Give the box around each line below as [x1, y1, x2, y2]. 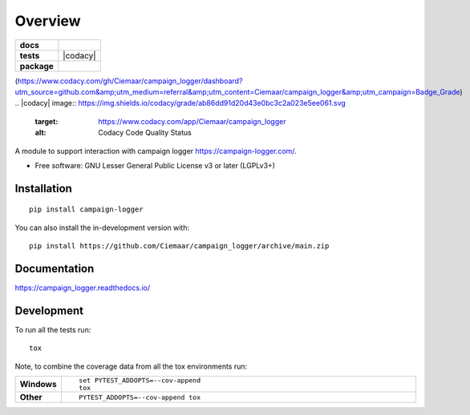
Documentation [14, 261, 95, 276]
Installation [14, 181, 72, 195]
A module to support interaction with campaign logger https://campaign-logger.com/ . [14, 146, 297, 155]
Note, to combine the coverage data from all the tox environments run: [14, 361, 248, 371]
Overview [14, 12, 81, 30]
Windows [19, 379, 57, 390]
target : [34, 116, 59, 126]
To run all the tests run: [14, 324, 91, 334]
